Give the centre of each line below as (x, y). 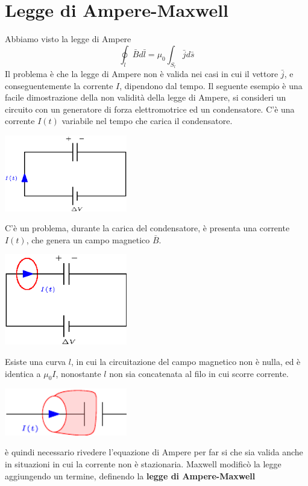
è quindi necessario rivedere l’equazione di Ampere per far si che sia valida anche (154, 452)
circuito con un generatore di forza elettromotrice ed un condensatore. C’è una (150, 109)
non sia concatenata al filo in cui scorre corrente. (199, 373)
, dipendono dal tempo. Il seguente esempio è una (211, 85)
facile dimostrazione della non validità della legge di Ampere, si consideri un (146, 97)
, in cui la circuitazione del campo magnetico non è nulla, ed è (186, 361)
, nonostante (78, 373)
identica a (23, 373)
